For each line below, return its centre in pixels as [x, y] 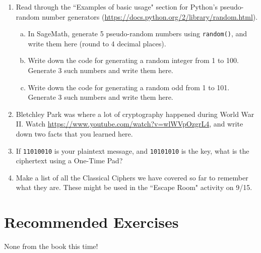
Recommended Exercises [91, 222]
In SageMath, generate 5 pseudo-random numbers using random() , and [138, 34]
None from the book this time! [51, 246]
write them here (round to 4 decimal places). [97, 43]
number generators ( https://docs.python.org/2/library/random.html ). [150, 16]
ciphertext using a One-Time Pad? [69, 161]
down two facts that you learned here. [74, 134]
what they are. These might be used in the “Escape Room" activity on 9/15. [134, 187]
